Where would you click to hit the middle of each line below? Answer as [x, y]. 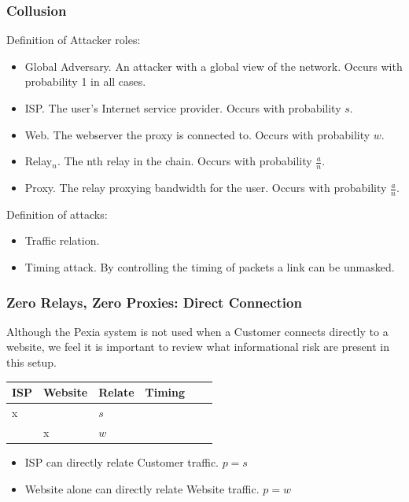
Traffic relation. [62, 240]
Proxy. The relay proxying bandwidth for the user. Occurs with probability [206, 188]
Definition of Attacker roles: [74, 40]
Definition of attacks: [57, 214]
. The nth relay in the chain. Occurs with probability [184, 161]
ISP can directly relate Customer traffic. [122, 461]
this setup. [31, 362]
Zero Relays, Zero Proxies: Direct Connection [154, 302]
